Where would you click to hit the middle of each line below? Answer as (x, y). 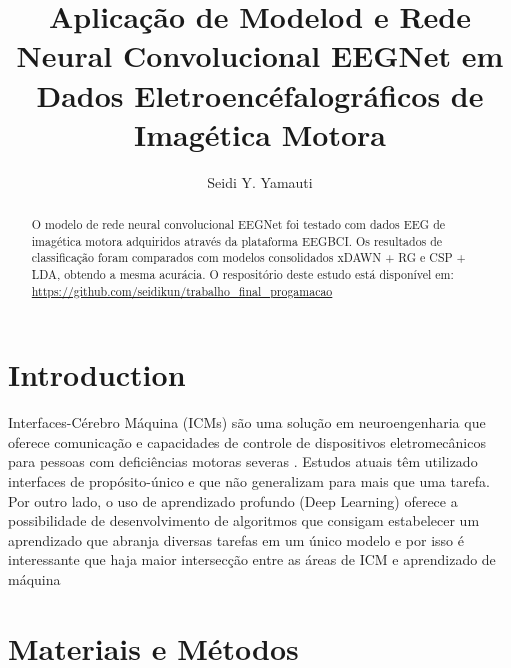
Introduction (97, 374)
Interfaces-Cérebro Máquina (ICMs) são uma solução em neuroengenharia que (247, 422)
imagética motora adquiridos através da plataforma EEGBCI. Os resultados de (237, 240)
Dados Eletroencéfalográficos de (260, 94)
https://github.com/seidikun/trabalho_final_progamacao (182, 290)
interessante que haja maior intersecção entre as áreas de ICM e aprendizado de (252, 559)
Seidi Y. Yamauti (260, 181)
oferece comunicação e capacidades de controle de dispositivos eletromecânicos (247, 441)
